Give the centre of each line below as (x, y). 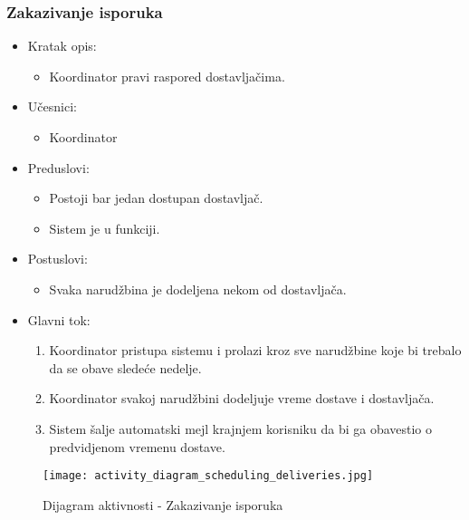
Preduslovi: (58, 167)
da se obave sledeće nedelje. (125, 367)
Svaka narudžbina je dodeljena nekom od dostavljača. (198, 289)
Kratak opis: (62, 46)
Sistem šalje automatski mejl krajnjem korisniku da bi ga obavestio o (241, 428)
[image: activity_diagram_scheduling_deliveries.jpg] (208, 476)
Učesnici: (52, 106)
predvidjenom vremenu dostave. (137, 446)
